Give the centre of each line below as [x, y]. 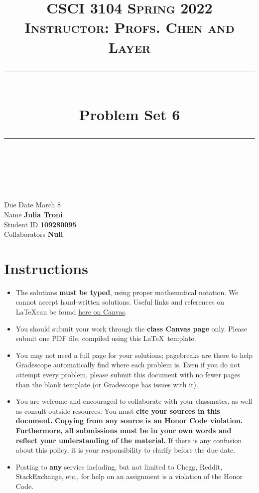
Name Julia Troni [33, 214]
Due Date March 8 [32, 205]
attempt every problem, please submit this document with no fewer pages [128, 374]
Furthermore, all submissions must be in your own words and [124, 430]
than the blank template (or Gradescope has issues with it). [107, 384]
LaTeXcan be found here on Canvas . [71, 312]
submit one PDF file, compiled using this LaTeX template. [106, 338]
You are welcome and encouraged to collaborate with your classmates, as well [134, 401]
